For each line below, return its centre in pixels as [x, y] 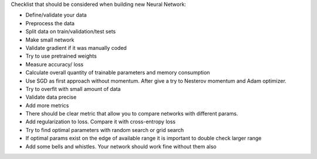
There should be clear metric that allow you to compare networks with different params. [132, 114]
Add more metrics [47, 105]
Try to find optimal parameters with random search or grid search [105, 130]
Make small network [50, 40]
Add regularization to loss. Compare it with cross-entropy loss [101, 122]
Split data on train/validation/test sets [71, 32]
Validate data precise [51, 97]
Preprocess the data [50, 23]
